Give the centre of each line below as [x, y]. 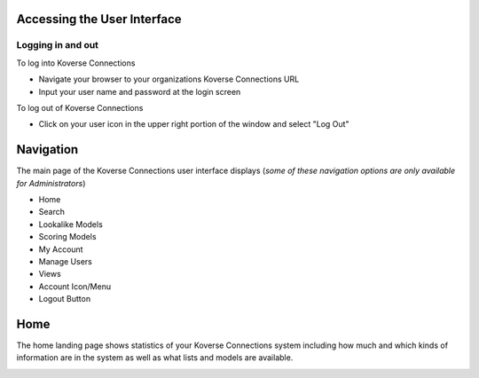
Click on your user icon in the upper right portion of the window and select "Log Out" [194, 124]
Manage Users [65, 261]
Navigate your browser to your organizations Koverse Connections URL [169, 79]
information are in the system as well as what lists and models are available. [155, 358]
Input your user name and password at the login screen [140, 91]
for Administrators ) [51, 183]
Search [52, 212]
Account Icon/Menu [75, 286]
